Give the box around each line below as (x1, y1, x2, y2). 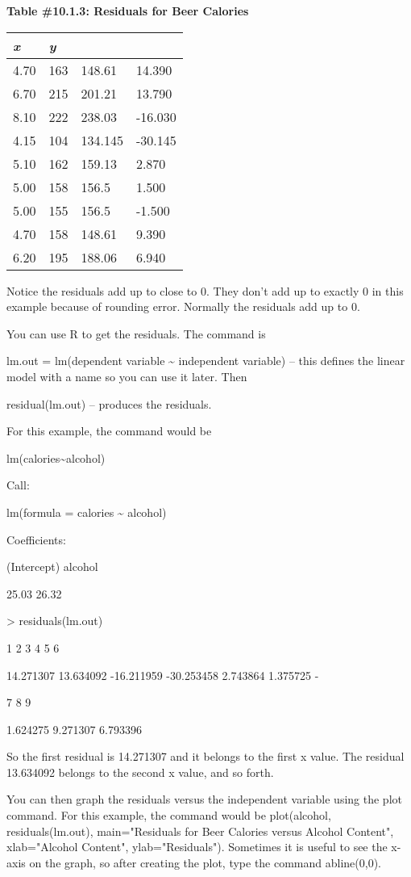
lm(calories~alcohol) (6, 449, 106, 466)
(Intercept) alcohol (6, 558, 98, 575)
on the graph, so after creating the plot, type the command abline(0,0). (29, 854, 382, 871)
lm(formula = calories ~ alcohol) (6, 503, 167, 520)
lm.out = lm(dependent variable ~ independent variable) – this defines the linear (6, 352, 405, 369)
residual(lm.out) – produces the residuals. (6, 395, 212, 412)
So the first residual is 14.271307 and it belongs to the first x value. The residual (6, 748, 405, 765)
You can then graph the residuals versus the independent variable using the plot (6, 791, 402, 808)
